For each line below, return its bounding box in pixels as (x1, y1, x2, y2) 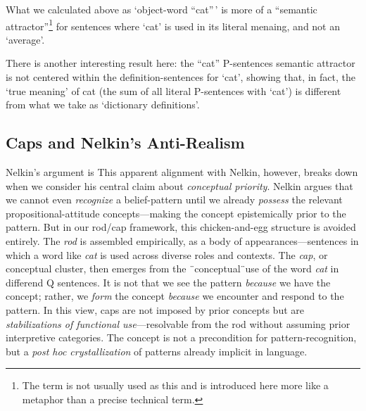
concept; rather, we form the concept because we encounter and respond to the (6, 289, 344, 303)
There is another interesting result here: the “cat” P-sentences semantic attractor (6, 56, 355, 70)
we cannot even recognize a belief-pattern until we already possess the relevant (6, 192, 343, 207)
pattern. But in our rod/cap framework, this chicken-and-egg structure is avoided (6, 220, 356, 234)
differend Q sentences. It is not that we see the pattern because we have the (6, 274, 331, 289)
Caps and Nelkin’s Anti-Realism (6, 132, 245, 153)
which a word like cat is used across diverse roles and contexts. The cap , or (6, 247, 328, 262)
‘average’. (6, 32, 45, 46)
